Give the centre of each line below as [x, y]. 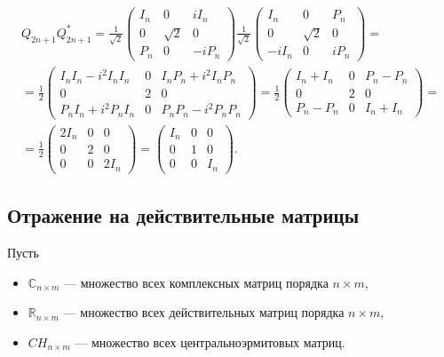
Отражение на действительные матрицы [183, 215]
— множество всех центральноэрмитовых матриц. [210, 341]
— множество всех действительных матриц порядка [204, 312]
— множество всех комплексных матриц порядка [196, 282]
